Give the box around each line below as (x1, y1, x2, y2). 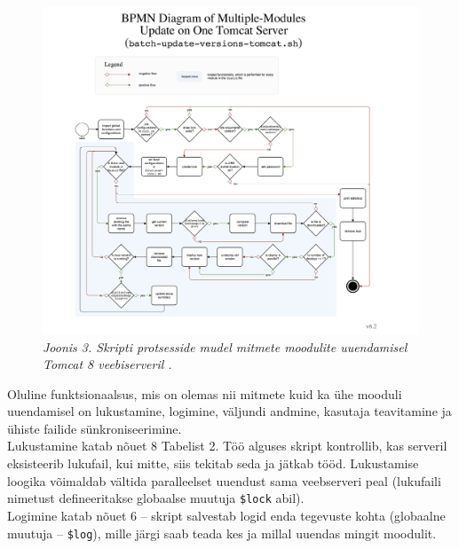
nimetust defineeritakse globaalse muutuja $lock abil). (7, 489, 305, 507)
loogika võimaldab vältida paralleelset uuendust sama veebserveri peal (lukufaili (7, 471, 441, 490)
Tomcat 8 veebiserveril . (43, 355, 172, 373)
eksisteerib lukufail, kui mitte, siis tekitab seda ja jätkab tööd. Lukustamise (7, 454, 419, 473)
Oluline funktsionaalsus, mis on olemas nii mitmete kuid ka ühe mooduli (7, 384, 402, 403)
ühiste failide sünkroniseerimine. (7, 419, 182, 437)
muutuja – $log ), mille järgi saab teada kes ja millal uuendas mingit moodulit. (7, 523, 437, 542)
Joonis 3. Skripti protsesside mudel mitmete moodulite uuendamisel (43, 337, 408, 356)
